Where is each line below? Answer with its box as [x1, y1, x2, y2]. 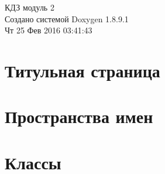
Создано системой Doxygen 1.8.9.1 [5, 12, 129, 25]
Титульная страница [5, 58, 160, 82]
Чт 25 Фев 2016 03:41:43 [5, 24, 92, 36]
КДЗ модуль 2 [5, 1, 54, 13]
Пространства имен [5, 104, 153, 128]
